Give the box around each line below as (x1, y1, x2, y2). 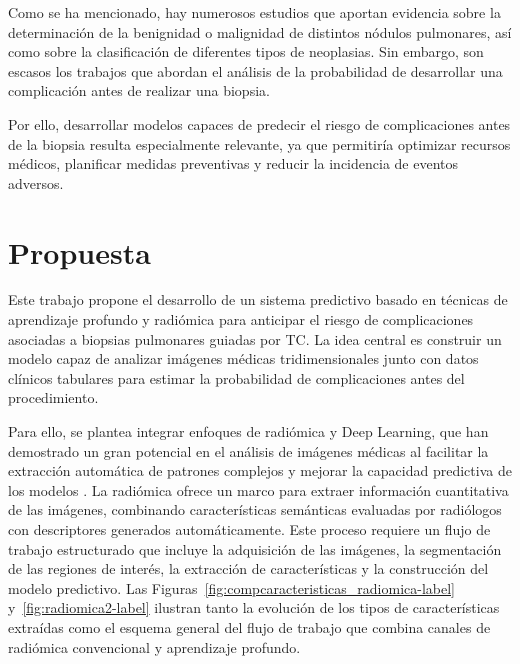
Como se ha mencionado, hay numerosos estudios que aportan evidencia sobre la (8, 2, 501, 22)
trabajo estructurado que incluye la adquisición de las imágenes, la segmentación (8, 538, 502, 559)
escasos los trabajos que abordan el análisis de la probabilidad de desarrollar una (8, 60, 503, 81)
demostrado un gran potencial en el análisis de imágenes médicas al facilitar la (8, 440, 489, 461)
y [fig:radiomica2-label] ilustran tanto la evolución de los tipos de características (8, 597, 500, 618)
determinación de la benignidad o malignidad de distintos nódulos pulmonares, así (8, 21, 512, 42)
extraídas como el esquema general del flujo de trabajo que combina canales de (8, 616, 491, 637)
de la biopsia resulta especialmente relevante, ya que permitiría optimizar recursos (8, 133, 511, 154)
